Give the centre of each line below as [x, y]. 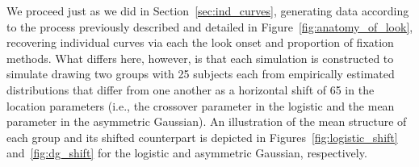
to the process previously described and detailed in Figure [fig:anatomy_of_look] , [210, 26]
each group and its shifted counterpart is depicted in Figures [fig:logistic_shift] [202, 137]
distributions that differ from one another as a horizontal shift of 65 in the [191, 89]
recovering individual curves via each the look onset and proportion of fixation [200, 42]
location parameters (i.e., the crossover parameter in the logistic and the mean [201, 105]
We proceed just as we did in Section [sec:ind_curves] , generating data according [208, 10]
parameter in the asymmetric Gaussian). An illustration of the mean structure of [207, 121]
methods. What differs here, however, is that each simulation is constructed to [200, 58]
